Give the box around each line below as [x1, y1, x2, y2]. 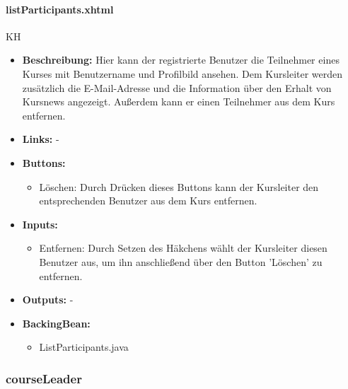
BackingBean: [22, 315, 91, 330]
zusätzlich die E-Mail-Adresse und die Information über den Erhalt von [22, 80, 332, 95]
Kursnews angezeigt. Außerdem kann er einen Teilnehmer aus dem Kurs [22, 94, 335, 109]
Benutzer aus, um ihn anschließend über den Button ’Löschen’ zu [39, 254, 323, 269]
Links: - [22, 132, 59, 146]
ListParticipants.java [39, 339, 129, 354]
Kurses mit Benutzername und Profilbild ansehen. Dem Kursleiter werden [22, 66, 343, 81]
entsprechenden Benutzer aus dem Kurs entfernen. [39, 193, 257, 208]
